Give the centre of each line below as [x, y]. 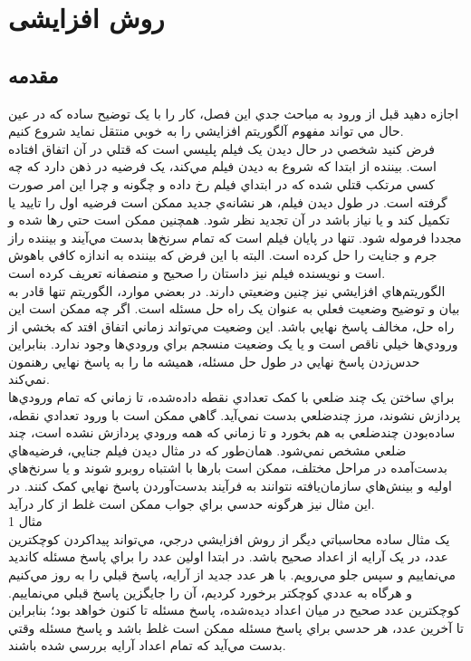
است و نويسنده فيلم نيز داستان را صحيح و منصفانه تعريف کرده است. [197, 272]
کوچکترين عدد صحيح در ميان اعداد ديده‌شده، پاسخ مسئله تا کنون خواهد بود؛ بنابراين [234, 610]
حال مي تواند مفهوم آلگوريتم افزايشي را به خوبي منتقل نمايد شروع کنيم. [206, 131]
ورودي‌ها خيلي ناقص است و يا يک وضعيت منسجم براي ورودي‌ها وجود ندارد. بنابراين [233, 344]
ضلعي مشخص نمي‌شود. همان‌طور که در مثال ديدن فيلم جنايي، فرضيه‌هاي [207, 450]
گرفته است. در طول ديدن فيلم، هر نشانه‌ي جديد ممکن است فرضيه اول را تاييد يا [228, 201]
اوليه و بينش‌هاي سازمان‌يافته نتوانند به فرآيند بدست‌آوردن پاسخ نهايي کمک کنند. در [230, 486]
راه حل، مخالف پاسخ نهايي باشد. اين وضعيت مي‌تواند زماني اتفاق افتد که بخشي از [231, 326]
